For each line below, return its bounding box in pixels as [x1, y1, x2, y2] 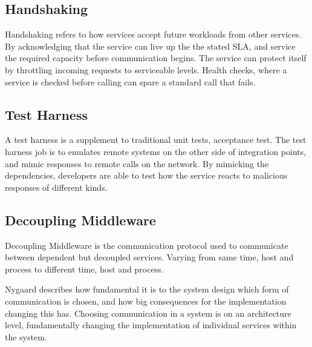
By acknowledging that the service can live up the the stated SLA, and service [5, 39, 296, 52]
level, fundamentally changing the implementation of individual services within [5, 319, 297, 331]
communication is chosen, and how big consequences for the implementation [5, 294, 287, 307]
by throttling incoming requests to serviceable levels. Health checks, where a [5, 63, 287, 76]
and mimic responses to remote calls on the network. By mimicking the [5, 157, 269, 170]
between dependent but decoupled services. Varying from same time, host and [5, 251, 294, 263]
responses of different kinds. [5, 180, 108, 193]
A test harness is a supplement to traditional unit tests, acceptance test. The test [5, 133, 307, 146]
